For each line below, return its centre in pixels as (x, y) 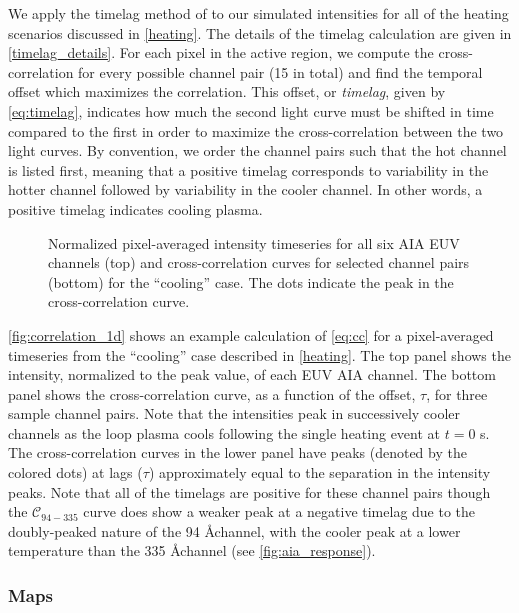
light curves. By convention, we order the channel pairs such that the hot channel (257, 150)
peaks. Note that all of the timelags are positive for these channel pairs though (249, 491)
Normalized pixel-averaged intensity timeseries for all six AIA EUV (254, 242)
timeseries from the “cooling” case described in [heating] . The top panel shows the (259, 354)
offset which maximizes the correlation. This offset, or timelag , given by (227, 91)
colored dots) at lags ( (75, 472)
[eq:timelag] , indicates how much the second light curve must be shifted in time (251, 110)
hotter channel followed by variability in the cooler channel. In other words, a (245, 189)
